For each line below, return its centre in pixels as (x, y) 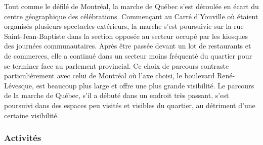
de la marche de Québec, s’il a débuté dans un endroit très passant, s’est (117, 95)
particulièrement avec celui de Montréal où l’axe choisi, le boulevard (109, 76)
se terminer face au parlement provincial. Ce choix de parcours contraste (117, 65)
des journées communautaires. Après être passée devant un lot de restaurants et (128, 46)
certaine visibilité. (32, 115)
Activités (23, 138)
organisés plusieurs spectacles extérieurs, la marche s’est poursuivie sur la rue (124, 26)
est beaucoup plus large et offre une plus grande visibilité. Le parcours (145, 85)
